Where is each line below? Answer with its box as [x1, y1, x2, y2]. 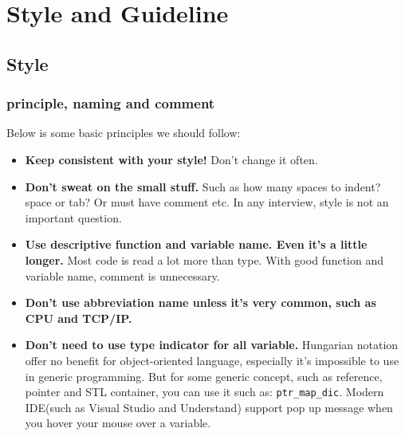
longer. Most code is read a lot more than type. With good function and [25, 251, 383, 268]
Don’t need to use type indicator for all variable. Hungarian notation [25, 336, 399, 353]
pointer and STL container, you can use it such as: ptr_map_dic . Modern [25, 383, 384, 400]
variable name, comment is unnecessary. [25, 267, 220, 284]
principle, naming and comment [6, 93, 215, 113]
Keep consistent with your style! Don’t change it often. [25, 151, 318, 167]
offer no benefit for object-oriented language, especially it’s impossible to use [25, 352, 399, 368]
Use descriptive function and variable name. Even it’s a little [25, 236, 368, 253]
